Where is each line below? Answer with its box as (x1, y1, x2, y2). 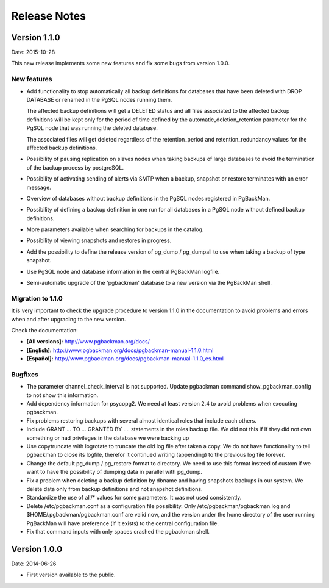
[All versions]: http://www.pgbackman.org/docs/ (26, 338, 150, 345)
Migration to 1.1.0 (11, 294, 63, 303)
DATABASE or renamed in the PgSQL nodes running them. (26, 96, 172, 103)
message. (26, 184, 51, 191)
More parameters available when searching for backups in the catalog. (26, 226, 204, 233)
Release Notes (11, 9, 87, 23)
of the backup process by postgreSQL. (26, 163, 124, 171)
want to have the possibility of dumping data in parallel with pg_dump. (26, 468, 202, 476)
